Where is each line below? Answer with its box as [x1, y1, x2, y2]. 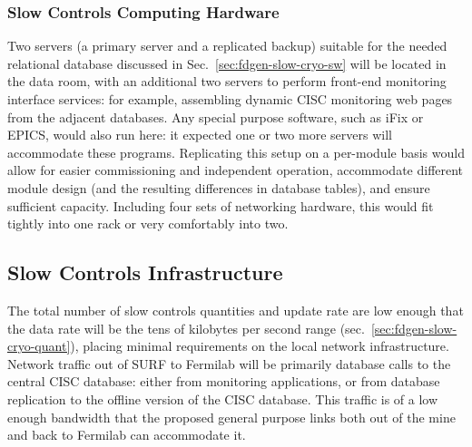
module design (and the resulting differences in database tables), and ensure [7, 178, 430, 197]
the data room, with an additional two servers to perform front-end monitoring [7, 72, 447, 91]
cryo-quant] [7, 336, 71, 355]
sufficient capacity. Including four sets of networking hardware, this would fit [7, 196, 434, 215]
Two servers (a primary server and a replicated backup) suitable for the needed [7, 36, 447, 55]
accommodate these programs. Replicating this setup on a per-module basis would [7, 142, 465, 161]
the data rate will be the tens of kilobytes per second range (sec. [7, 318, 365, 337]
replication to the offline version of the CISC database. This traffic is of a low [7, 389, 438, 408]
